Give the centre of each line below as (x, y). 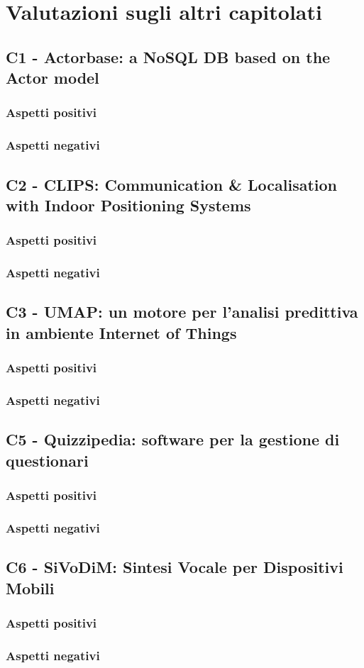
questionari (47, 460)
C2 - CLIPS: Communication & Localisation (171, 184)
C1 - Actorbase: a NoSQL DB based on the (168, 56)
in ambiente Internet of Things (121, 332)
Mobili (30, 588)
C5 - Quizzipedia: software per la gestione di (173, 439)
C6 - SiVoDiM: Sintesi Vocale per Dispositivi (175, 567)
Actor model (53, 78)
